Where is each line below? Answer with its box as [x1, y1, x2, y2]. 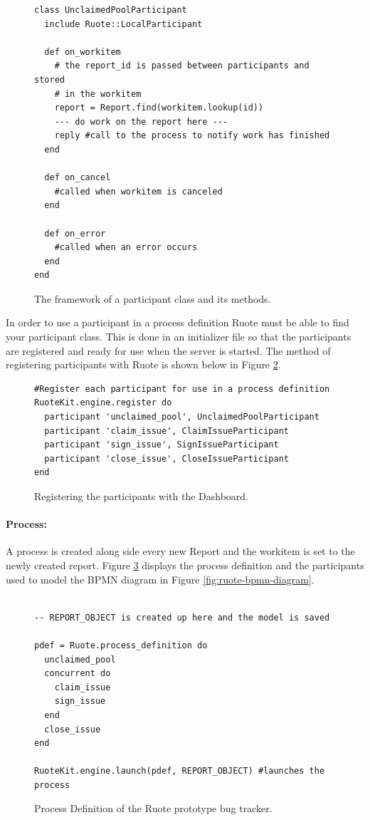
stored [34, 74, 65, 85]
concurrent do [44, 668, 111, 679]
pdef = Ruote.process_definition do [34, 640, 208, 650]
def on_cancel [44, 172, 111, 183]
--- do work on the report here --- [54, 116, 228, 127]
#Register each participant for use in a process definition [34, 383, 330, 394]
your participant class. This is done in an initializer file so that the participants [6, 329, 351, 344]
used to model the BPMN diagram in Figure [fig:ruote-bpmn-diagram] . [6, 571, 314, 586]
